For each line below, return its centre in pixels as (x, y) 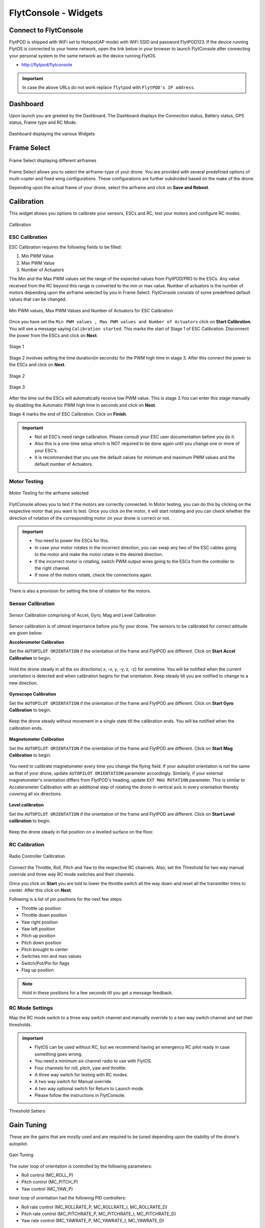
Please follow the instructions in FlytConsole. (80, 1095)
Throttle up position (41, 908)
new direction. (24, 683)
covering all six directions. (36, 794)
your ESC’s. (46, 450)
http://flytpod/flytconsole (47, 65)
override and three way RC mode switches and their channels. (72, 874)
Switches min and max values (52, 956)
